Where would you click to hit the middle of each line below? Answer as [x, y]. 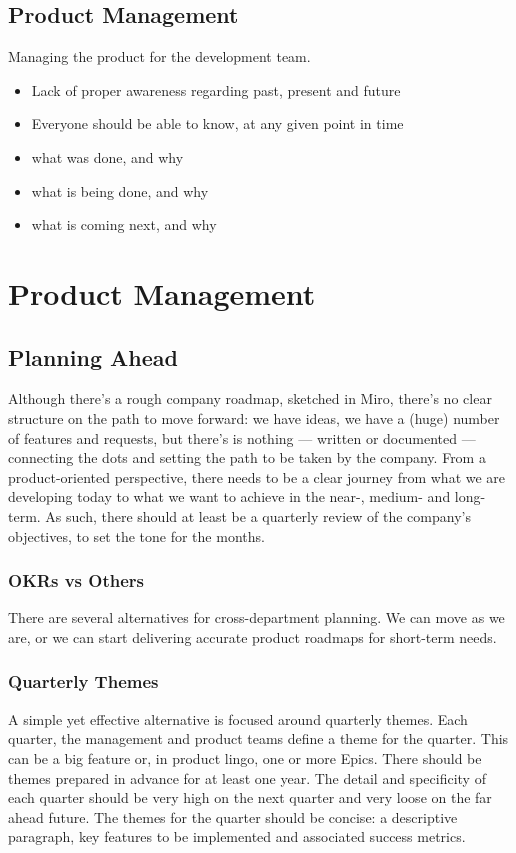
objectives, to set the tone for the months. [136, 535]
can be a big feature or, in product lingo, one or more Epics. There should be [245, 757]
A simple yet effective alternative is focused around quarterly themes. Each [238, 718]
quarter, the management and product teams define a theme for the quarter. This [258, 738]
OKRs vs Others [76, 580]
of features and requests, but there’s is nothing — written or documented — [242, 437]
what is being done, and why [120, 190]
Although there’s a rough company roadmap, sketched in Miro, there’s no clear [250, 398]
